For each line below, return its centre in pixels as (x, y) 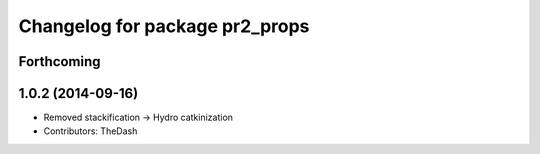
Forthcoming (59, 61)
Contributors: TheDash (90, 131)
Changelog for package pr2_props (164, 26)
